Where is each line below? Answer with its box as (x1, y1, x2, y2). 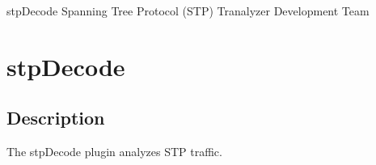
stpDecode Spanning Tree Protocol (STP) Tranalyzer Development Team (6, 2, 370, 19)
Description (6, 105, 105, 130)
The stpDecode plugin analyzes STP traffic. (6, 143, 222, 160)
